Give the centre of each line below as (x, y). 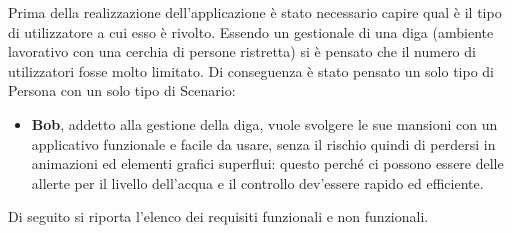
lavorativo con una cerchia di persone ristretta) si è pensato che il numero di (242, 51)
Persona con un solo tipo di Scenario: (122, 90)
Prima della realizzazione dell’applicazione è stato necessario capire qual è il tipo (255, 12)
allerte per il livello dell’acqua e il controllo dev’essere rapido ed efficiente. (257, 182)
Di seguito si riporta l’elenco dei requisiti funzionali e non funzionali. (218, 216)
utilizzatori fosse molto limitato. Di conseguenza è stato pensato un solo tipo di (251, 70)
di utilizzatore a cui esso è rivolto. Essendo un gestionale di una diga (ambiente (251, 31)
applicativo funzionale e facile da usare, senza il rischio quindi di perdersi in (263, 143)
